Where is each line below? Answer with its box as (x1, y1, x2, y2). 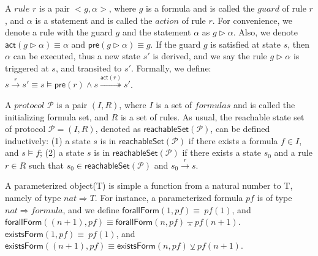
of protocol (5, 122, 46, 135)
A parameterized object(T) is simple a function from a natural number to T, (5, 179, 293, 192)
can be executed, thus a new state (13, 49, 141, 62)
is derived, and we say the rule (153, 49, 267, 62)
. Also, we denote (233, 26, 298, 38)
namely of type (5, 191, 61, 203)
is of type (257, 191, 292, 203)
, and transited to (55, 61, 122, 74)
